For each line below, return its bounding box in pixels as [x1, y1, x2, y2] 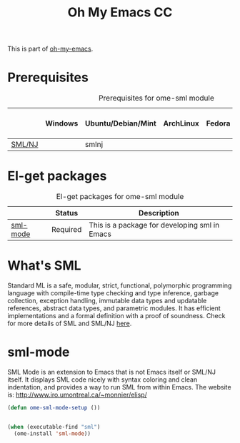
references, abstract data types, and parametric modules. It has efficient [7, 304, 221, 312]
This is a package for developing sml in [89, 220, 220, 230]
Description [138, 208, 180, 218]
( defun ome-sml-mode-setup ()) [7, 404, 101, 411]
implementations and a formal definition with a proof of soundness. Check [7, 312, 226, 320]
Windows [45, 118, 79, 128]
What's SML [7, 258, 81, 274]
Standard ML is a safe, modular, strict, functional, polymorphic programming [7, 281, 232, 290]
